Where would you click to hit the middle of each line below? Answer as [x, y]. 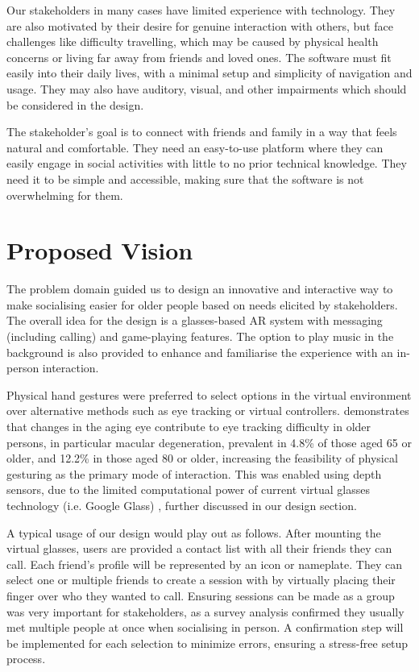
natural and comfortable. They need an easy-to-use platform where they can [195, 147]
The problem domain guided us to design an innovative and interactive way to [200, 289]
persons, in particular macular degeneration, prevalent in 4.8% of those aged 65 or [209, 442]
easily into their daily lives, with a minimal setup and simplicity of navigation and [209, 73]
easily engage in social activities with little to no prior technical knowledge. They [207, 163]
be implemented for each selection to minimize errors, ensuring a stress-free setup [207, 643]
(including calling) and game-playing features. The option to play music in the [200, 336]
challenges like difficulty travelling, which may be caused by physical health [193, 41]
